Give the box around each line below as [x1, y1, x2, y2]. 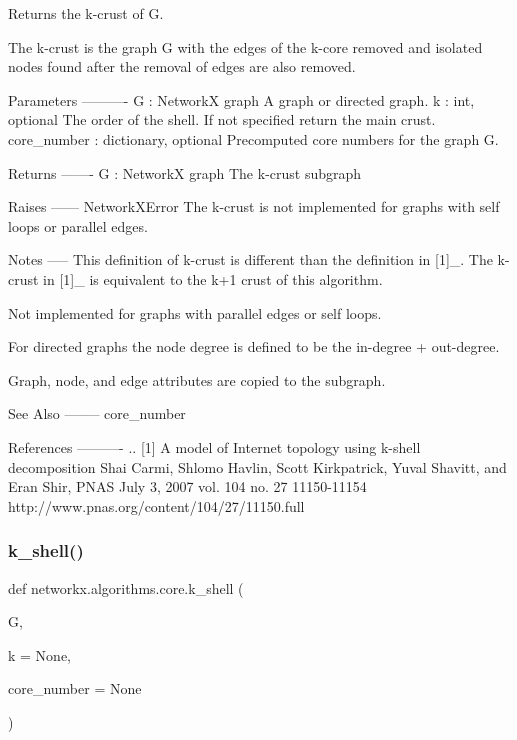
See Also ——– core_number [8, 403, 186, 424]
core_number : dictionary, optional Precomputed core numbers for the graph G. [8, 128, 499, 149]
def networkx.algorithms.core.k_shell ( [8, 577, 244, 598]
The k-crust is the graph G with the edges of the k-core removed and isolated [8, 36, 483, 57]
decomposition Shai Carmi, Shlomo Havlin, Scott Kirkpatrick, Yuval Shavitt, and [8, 456, 507, 477]
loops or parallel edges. [8, 215, 148, 236]
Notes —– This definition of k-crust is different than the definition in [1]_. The [8, 249, 493, 270]
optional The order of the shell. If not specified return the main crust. [8, 109, 436, 130]
